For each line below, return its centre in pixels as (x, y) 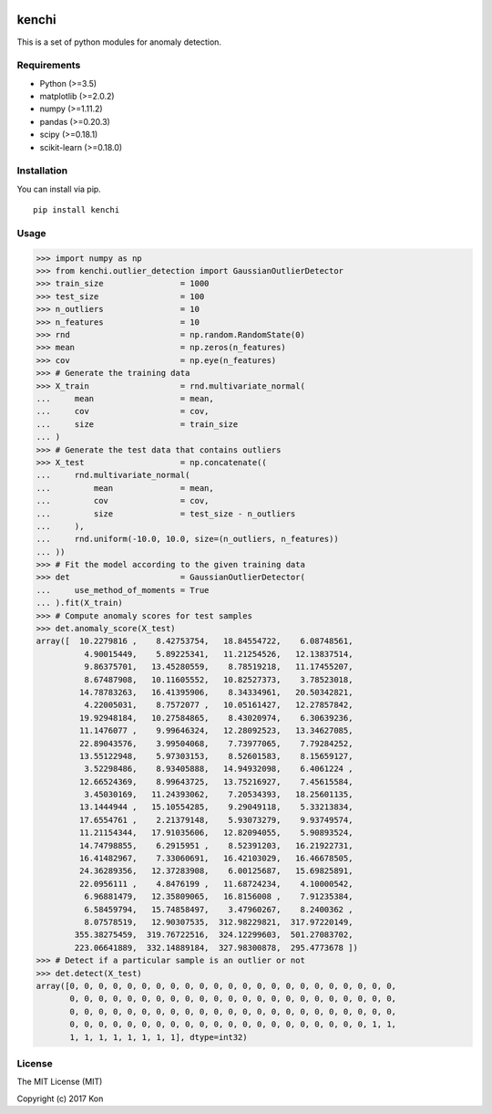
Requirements (49, 66)
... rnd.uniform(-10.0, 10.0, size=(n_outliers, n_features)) (187, 539)
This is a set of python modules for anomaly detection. (119, 42)
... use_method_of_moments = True (123, 590)
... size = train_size (137, 424)
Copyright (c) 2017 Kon (60, 1098)
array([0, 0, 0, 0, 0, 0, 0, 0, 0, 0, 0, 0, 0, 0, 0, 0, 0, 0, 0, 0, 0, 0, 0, (216, 986)
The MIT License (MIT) (60, 1082)
